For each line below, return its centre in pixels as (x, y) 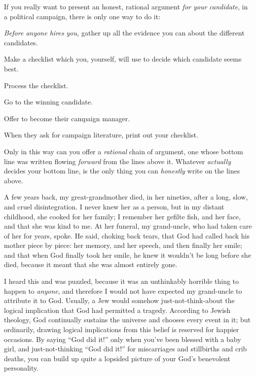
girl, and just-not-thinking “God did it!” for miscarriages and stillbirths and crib (126, 349)
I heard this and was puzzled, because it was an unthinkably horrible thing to (122, 281)
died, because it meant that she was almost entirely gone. (91, 264)
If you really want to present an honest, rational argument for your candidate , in (126, 6)
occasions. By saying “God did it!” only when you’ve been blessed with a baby (123, 339)
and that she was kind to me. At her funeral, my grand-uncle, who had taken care (128, 226)
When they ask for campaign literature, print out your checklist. (101, 135)
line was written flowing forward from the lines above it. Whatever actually (117, 161)
